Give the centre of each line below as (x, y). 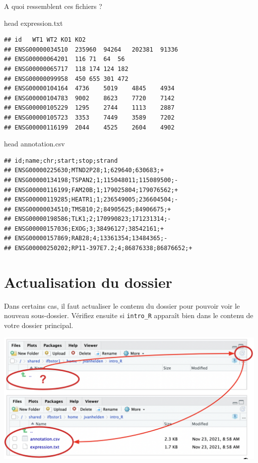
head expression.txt (33, 23)
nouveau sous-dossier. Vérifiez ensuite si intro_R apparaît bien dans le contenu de (129, 315)
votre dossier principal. (39, 325)
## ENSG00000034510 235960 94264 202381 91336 (91, 49)
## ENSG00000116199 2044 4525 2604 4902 (89, 127)
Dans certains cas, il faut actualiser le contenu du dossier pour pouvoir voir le (122, 305)
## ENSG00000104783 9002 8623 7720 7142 (89, 98)
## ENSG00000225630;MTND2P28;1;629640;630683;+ (84, 170)
